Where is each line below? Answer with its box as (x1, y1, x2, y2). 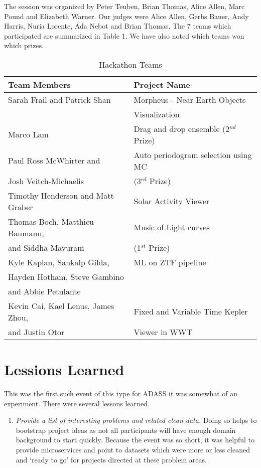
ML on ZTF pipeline (134, 256, 206, 268)
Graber (8, 201, 33, 213)
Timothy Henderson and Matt (8, 189, 114, 201)
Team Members (8, 78, 71, 90)
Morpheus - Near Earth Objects (134, 93, 246, 105)
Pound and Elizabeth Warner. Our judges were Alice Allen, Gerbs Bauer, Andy (4, 11, 249, 21)
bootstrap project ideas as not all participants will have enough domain (16, 424, 236, 435)
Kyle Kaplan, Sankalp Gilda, (8, 256, 109, 268)
